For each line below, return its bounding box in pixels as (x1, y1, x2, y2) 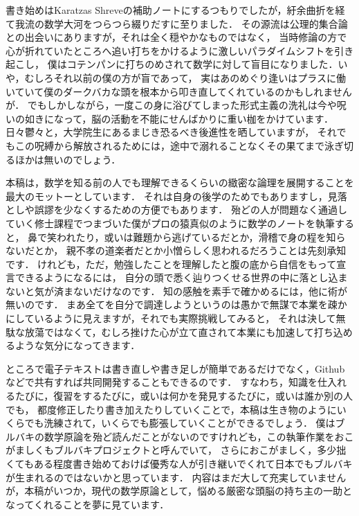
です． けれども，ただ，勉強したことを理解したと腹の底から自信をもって (6, 256, 337, 271)
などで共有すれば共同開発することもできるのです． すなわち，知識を (6, 375, 317, 389)
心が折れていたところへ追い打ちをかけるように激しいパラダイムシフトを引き (6, 43, 354, 57)
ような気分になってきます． (15, 338, 140, 353)
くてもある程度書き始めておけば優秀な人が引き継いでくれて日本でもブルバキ (6, 456, 353, 470)
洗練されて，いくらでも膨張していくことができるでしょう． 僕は (44, 416, 335, 430)
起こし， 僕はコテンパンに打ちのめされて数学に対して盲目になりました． (6, 57, 338, 71)
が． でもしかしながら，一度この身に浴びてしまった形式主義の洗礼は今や (6, 98, 337, 112)
